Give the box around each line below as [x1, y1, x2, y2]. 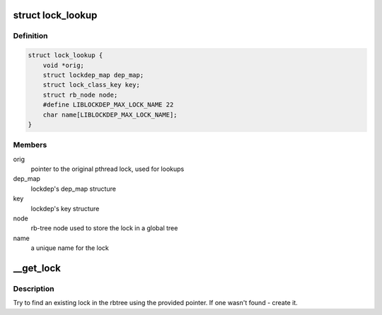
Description [13, 283, 54, 293]
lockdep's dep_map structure [30, 184, 117, 193]
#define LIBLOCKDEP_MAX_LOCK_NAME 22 [42, 101, 174, 109]
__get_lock [13, 262, 62, 274]
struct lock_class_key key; [42, 81, 141, 89]
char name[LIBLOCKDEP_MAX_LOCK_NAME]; [42, 110, 178, 119]
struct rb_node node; [42, 90, 118, 99]
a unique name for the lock [30, 244, 109, 252]
